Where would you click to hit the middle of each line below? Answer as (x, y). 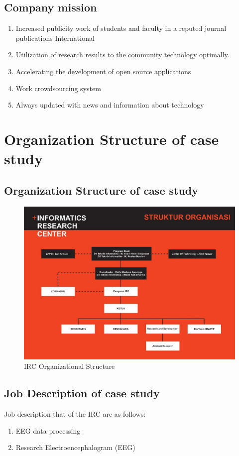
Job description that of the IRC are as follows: (75, 414)
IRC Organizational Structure (69, 366)
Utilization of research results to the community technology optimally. (122, 55)
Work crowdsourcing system (58, 88)
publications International (55, 38)
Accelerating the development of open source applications (103, 71)
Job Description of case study (82, 393)
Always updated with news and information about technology (110, 105)
